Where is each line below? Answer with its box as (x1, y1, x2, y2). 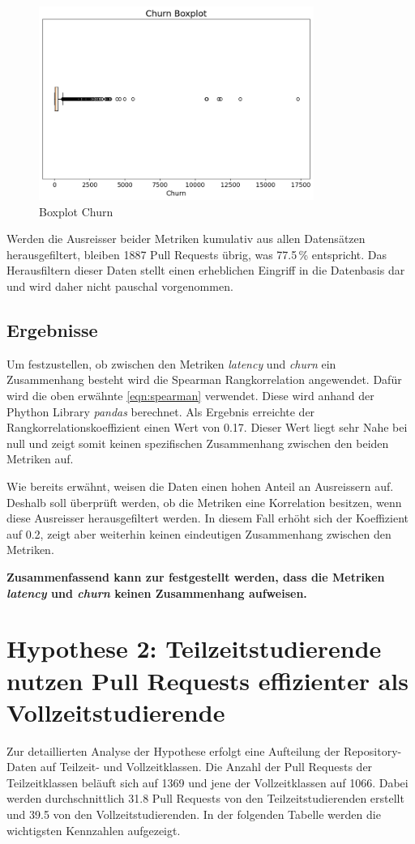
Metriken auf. (6, 450, 74, 467)
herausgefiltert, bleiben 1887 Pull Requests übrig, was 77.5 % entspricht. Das (6, 245, 387, 262)
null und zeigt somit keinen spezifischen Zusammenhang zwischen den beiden (6, 434, 389, 451)
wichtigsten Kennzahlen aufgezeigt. (6, 821, 181, 838)
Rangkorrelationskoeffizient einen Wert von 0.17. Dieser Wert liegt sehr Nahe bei (6, 419, 408, 436)
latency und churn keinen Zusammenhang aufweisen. (6, 584, 307, 601)
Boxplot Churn (39, 202, 113, 220)
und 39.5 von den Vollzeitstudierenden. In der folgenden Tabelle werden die (6, 806, 381, 822)
